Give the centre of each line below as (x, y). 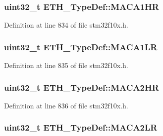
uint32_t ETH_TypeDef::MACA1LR (81, 47)
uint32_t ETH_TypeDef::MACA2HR (81, 87)
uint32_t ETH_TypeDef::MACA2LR (81, 127)
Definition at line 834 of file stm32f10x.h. (66, 25)
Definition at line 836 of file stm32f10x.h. (66, 105)
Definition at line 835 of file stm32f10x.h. (66, 65)
